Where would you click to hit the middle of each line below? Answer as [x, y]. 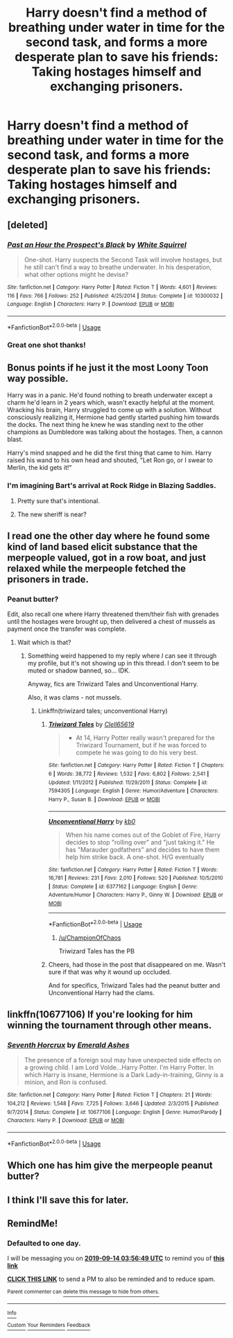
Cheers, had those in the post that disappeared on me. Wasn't [137, 964]
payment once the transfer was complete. [67, 629]
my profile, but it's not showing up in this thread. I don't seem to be [123, 663]
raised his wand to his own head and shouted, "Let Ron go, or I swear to [110, 460]
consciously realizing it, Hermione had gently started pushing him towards [113, 417]
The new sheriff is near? [52, 514]
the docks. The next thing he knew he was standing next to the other [105, 425]
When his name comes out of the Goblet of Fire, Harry [143, 835]
